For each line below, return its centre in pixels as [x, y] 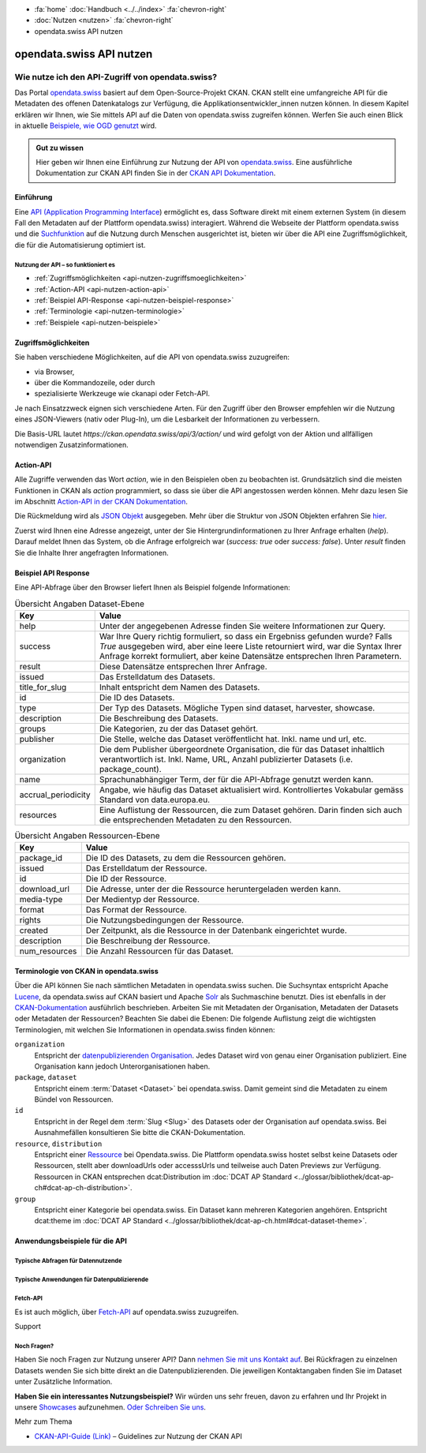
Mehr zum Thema [43, 1421]
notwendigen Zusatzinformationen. [72, 444]
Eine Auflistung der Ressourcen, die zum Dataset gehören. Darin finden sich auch [250, 810]
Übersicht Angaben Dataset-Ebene [80, 604]
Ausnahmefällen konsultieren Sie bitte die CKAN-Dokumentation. [140, 1133]
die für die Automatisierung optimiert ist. [80, 245]
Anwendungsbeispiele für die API [71, 1241]
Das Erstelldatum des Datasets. [157, 676]
